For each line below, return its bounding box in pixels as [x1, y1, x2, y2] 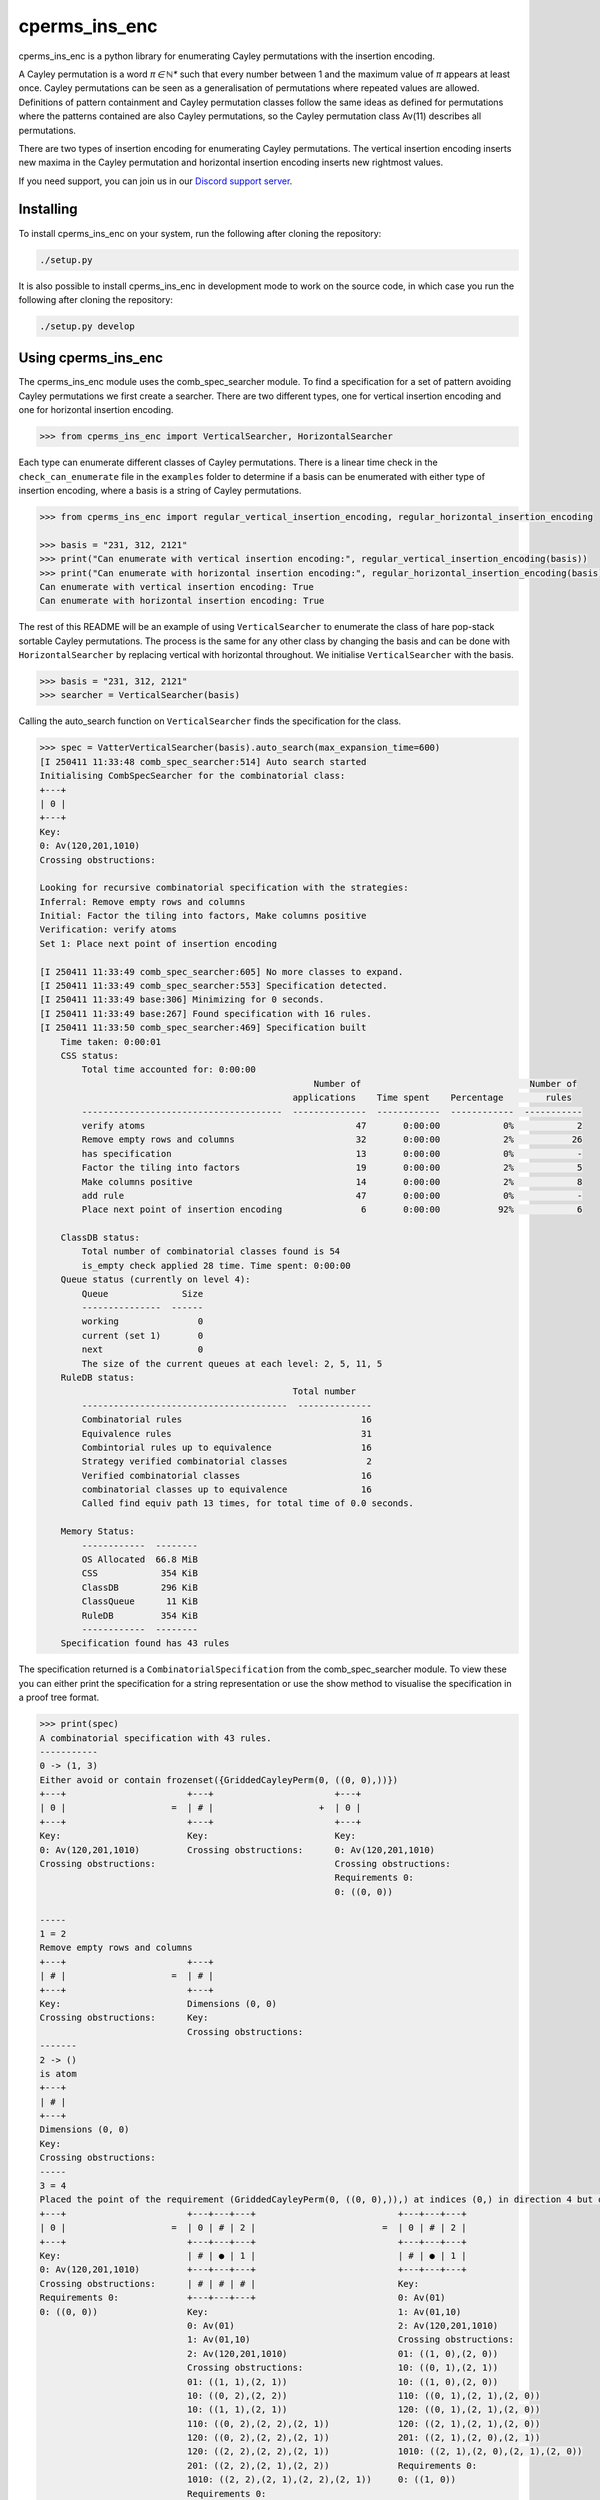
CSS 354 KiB [81, 1568, 199, 1579]
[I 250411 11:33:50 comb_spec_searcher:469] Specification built [39, 1022, 367, 1034]
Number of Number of [313, 1078, 578, 1089]
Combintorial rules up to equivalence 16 [81, 1441, 372, 1453]
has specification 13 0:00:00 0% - [81, 1148, 583, 1159]
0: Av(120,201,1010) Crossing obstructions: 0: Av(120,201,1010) [39, 1844, 435, 1855]
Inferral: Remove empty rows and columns [39, 896, 246, 907]
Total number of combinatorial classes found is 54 [81, 1246, 341, 1257]
